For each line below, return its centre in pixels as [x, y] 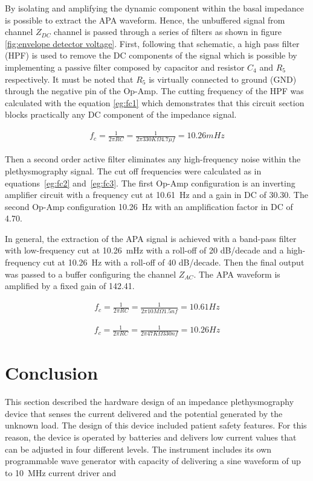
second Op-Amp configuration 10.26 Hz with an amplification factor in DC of [149, 206]
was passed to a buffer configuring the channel [91, 274]
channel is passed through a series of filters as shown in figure [168, 32]
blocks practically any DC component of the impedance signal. [121, 114]
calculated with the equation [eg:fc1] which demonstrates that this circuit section [155, 102]
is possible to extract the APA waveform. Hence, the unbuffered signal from [145, 20]
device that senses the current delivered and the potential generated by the [144, 413]
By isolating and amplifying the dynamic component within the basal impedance [155, 8]
